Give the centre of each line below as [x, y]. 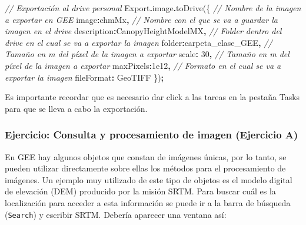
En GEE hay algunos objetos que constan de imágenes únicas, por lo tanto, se [146, 156]
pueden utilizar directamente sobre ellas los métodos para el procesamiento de [145, 168]
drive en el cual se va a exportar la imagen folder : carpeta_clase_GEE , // [139, 42]
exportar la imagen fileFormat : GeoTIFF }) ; [84, 77]
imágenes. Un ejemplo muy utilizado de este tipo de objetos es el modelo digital [149, 179]
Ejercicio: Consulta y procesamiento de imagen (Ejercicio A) [152, 135]
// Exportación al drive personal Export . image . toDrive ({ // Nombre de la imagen [153, 8]
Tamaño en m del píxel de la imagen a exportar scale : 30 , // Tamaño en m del [147, 54]
